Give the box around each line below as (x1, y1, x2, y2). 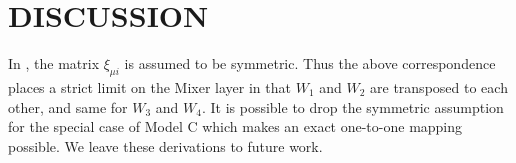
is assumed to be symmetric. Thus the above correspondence (124, 53, 496, 74)
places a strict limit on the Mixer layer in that (8, 76, 291, 97)
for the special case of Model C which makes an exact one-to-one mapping (8, 116, 463, 137)
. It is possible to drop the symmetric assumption (201, 96, 504, 117)
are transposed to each (370, 76, 508, 97)
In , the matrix (8, 53, 100, 74)
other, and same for (8, 96, 128, 117)
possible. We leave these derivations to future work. (8, 135, 323, 156)
